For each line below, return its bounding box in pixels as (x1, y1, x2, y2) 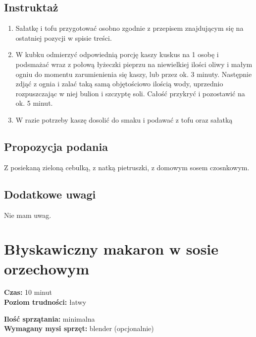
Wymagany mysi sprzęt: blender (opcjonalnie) (4, 323, 154, 334)
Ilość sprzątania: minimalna (4, 313, 95, 324)
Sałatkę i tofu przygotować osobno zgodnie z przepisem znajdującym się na (15, 23, 244, 33)
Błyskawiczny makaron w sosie (4, 239, 219, 259)
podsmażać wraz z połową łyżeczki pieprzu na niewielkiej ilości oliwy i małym (15, 59, 253, 69)
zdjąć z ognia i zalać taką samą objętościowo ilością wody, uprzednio (15, 78, 223, 89)
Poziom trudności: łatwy (4, 297, 87, 307)
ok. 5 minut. (15, 98, 53, 108)
